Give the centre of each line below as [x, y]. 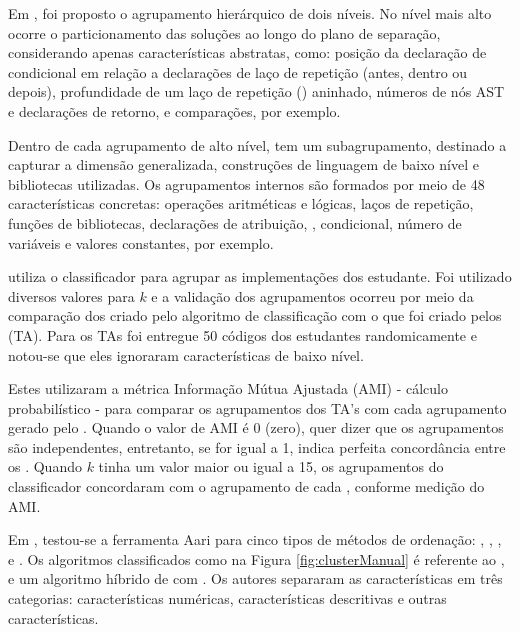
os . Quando [45, 466]
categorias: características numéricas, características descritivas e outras [227, 598]
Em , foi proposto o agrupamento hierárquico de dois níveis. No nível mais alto [250, 13]
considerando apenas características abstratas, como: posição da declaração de [247, 52]
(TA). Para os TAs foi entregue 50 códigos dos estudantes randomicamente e [242, 334]
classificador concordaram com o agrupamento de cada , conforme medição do [246, 486]
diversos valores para [71, 295]
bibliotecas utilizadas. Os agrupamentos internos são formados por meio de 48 [246, 183]
